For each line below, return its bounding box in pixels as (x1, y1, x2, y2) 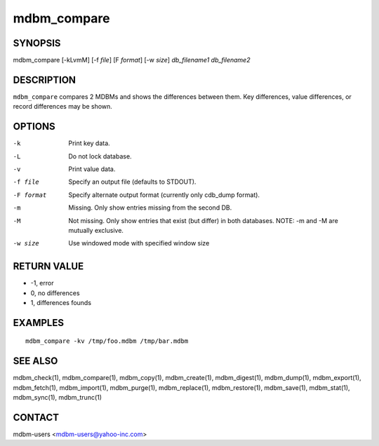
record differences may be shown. (13, 102, 112, 111)
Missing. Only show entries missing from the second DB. (68, 203, 232, 212)
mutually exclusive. (68, 227, 124, 234)
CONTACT (13, 411, 60, 424)
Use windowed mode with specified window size (68, 239, 210, 248)
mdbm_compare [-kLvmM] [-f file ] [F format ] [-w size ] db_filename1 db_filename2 (13, 56, 251, 65)
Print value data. (68, 165, 116, 173)
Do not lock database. (68, 151, 133, 161)
